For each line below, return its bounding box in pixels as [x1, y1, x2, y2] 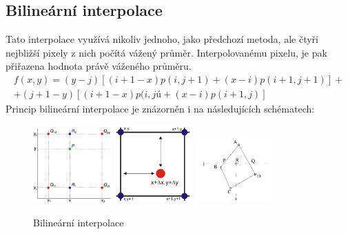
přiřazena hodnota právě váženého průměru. [6, 59, 192, 73]
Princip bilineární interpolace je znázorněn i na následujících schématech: [6, 101, 315, 116]
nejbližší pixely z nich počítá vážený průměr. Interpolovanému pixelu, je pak [6, 45, 327, 59]
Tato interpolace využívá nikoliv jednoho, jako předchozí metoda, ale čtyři [6, 32, 318, 46]
